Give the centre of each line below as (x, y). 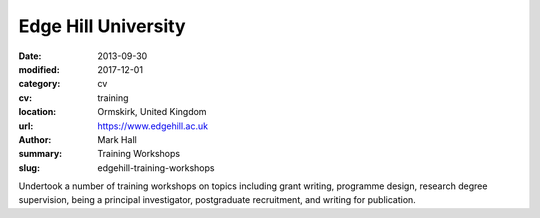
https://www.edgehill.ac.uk (153, 126)
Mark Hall (117, 139)
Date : (30, 56)
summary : (40, 154)
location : (37, 112)
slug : (29, 167)
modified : (39, 69)
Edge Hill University (102, 26)
